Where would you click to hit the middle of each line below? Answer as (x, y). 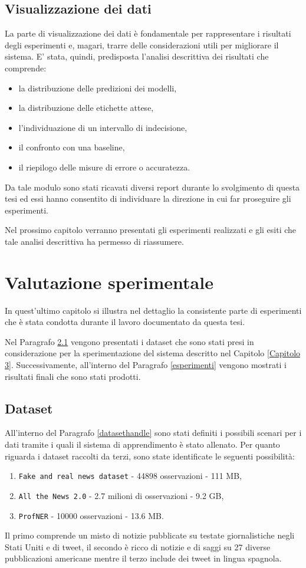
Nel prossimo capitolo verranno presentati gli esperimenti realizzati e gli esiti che (151, 230)
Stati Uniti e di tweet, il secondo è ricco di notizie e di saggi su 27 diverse (138, 546)
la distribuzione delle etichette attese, (86, 108)
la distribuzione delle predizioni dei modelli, (98, 88)
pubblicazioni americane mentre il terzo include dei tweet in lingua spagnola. (143, 558)
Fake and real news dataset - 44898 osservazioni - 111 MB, (130, 476)
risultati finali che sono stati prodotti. (73, 376)
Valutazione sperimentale (109, 282)
